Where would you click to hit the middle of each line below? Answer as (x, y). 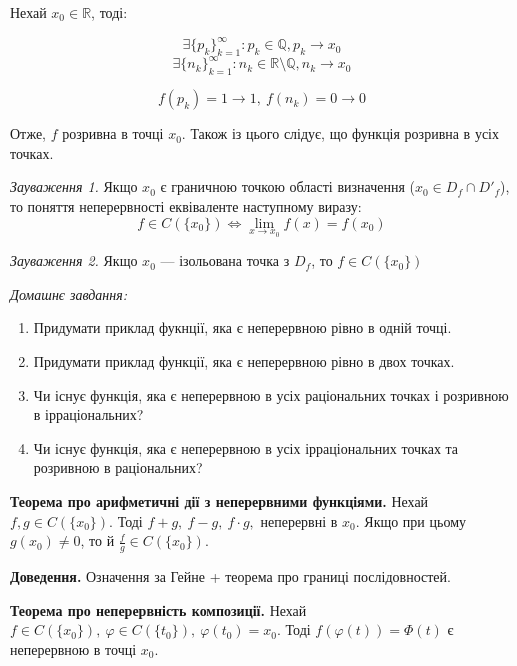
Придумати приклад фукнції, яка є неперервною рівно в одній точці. (242, 327)
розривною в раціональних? (118, 467)
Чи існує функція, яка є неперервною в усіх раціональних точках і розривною (271, 394)
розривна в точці (113, 133)
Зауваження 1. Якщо (74, 186)
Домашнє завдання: (68, 293)
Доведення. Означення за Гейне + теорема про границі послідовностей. (230, 575)
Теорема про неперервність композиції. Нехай (158, 609)
